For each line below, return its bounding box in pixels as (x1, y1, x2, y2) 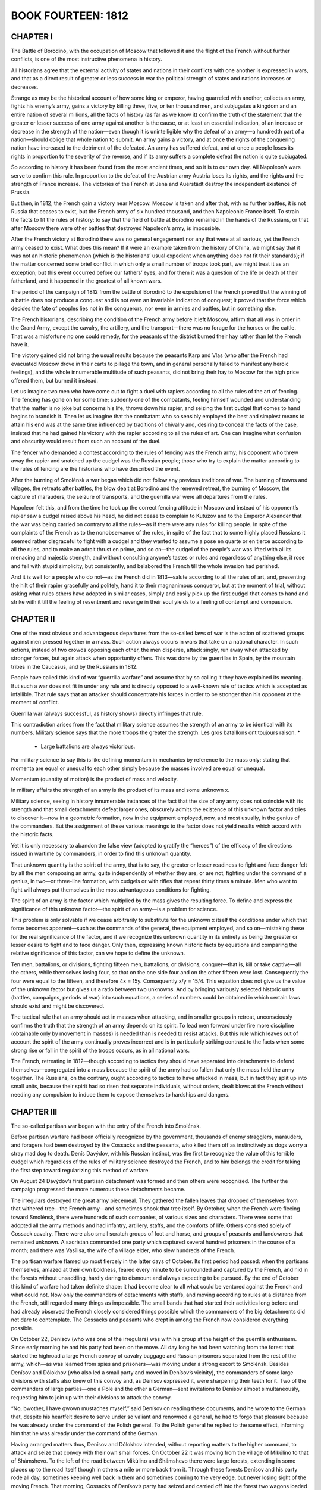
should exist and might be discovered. (11, 1002, 105, 1010)
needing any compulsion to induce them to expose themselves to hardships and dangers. (11, 1091, 230, 1098)
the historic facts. (11, 831, 54, 838)
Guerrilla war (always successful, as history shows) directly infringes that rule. (11, 710, 203, 717)
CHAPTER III (11, 1106, 58, 1117)
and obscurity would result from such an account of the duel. (11, 438, 161, 445)
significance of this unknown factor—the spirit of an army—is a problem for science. (11, 905, 218, 912)
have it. (11, 340, 29, 348)
